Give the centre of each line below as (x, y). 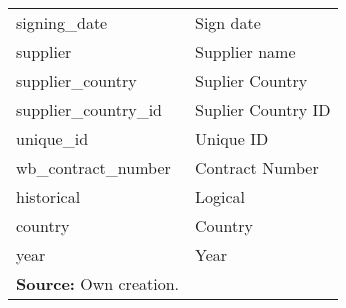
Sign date (228, 22)
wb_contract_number (93, 167)
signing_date (62, 22)
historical (48, 196)
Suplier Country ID (263, 109)
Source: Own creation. (98, 283)
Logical (220, 196)
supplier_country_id (89, 109)
